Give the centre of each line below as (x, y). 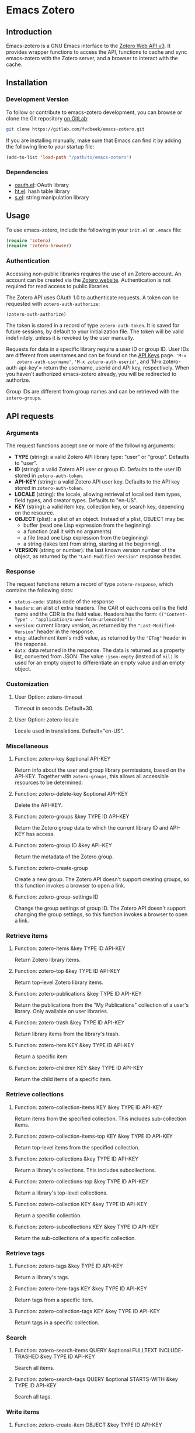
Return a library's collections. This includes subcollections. (85, 1170)
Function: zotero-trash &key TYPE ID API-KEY (69, 1023)
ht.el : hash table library (42, 191)
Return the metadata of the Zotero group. (64, 857)
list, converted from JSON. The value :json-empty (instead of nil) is (97, 657)
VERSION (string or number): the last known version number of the (95, 550)
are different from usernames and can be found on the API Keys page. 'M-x (96, 355)
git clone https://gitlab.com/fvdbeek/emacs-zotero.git (75, 129)
